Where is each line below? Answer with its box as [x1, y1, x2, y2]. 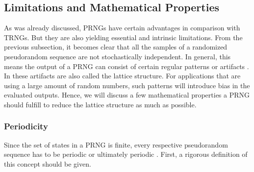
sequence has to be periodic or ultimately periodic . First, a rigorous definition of [4, 149, 248, 159]
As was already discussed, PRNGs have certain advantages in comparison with [4, 23, 240, 33]
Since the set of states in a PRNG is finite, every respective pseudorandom [4, 139, 228, 149]
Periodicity [4, 120, 48, 132]
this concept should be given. [4, 158, 91, 169]
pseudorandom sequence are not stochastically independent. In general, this [4, 51, 231, 61]
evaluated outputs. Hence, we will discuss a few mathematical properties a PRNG [4, 90, 250, 100]
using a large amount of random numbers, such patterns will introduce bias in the [4, 80, 250, 90]
